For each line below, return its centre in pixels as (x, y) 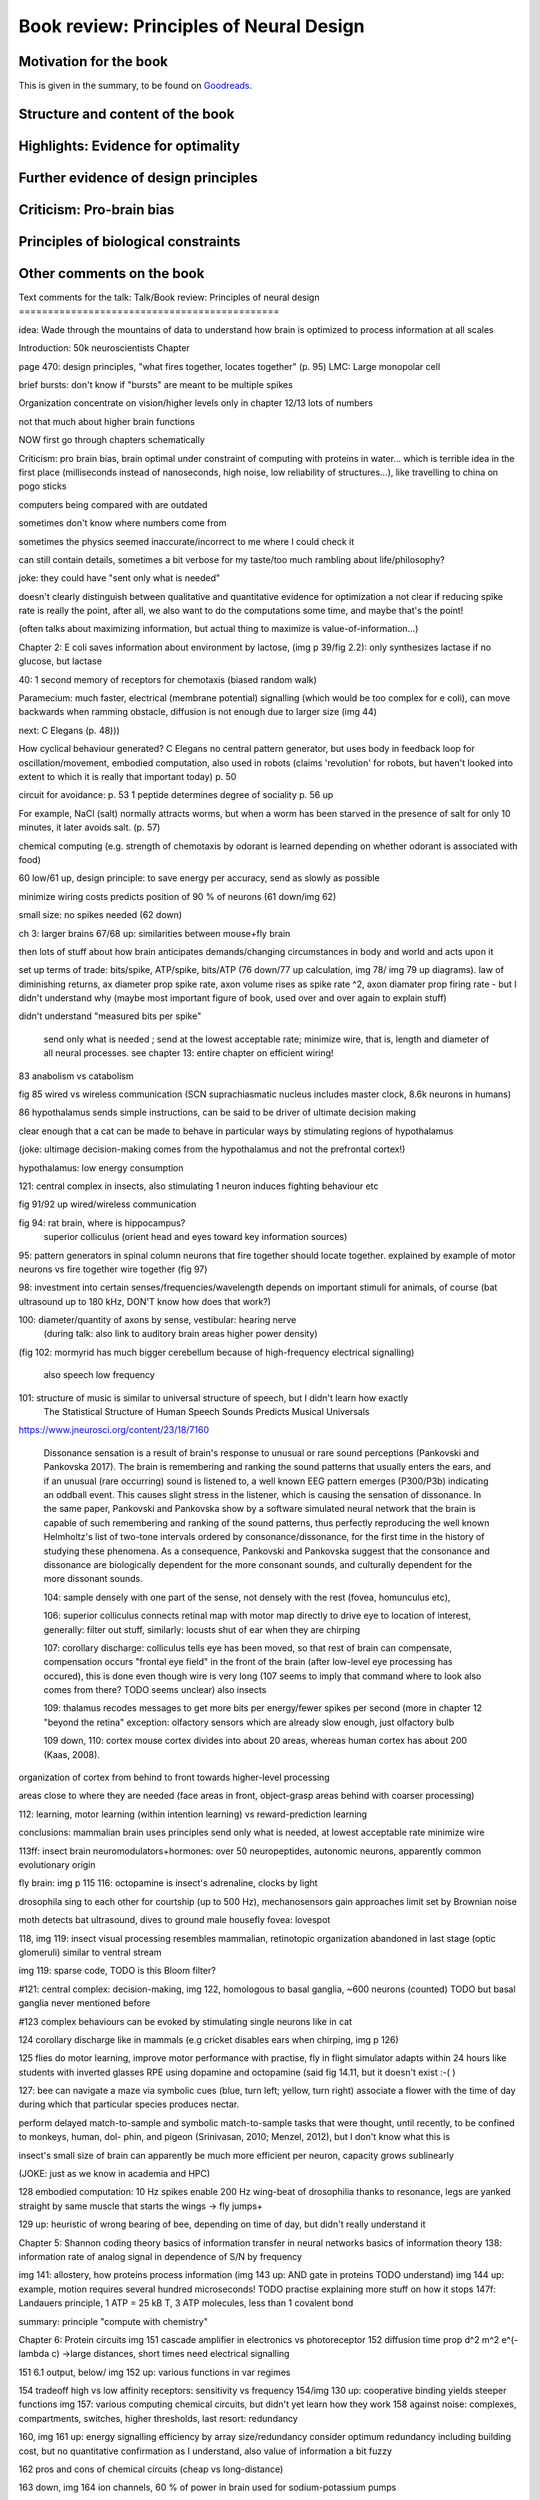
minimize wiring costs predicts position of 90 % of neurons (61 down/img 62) (177, 896)
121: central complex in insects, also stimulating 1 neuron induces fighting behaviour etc (198, 1186)
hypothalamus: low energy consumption (101, 1167)
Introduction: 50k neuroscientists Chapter (104, 348)
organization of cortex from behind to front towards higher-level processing (174, 1777)
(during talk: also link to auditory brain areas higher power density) (181, 1334)
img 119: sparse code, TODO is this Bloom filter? (117, 1971)
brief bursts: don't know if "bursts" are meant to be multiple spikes (156, 384)
